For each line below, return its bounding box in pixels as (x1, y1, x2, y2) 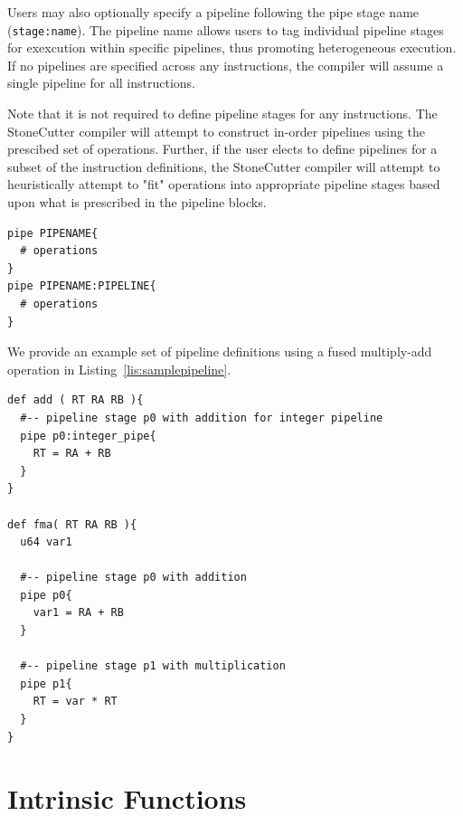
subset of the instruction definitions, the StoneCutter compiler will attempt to (7, 157, 440, 176)
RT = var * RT (33, 695, 118, 708)
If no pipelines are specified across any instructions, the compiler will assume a (7, 55, 444, 74)
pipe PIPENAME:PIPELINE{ (7, 280, 156, 293)
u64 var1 (20, 536, 72, 549)
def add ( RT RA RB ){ (7, 394, 144, 407)
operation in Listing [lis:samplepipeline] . (7, 359, 231, 378)
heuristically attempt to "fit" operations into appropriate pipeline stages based (7, 175, 440, 194)
